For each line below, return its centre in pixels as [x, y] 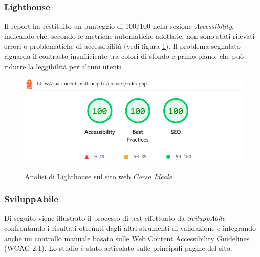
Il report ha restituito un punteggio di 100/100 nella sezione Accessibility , [119, 26]
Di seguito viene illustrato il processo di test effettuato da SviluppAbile [115, 218]
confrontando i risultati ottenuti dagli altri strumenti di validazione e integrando [130, 228]
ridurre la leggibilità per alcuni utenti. [64, 66]
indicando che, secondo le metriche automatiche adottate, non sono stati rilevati [129, 36]
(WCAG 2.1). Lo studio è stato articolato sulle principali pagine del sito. [118, 248]
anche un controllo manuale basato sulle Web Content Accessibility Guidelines [127, 238]
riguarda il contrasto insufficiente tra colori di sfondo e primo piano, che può [124, 56]
